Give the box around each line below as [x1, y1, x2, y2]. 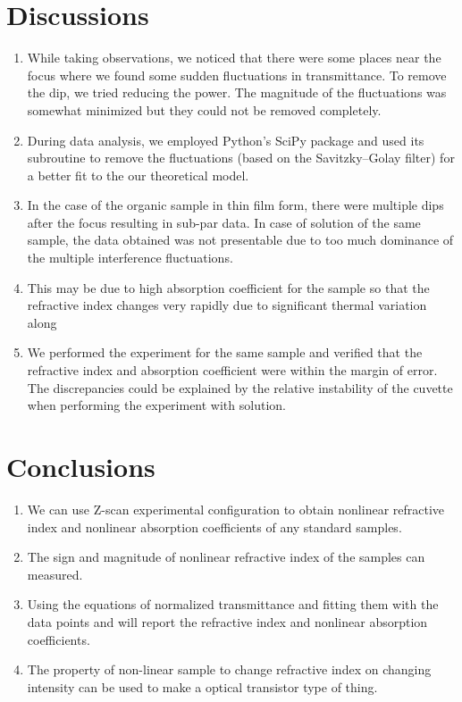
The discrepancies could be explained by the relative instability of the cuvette [27, 378, 453, 397]
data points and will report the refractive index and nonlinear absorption [27, 612, 428, 631]
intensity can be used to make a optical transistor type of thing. [27, 677, 378, 696]
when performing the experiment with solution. [27, 396, 286, 414]
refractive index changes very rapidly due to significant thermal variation [27, 296, 427, 314]
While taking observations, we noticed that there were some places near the [27, 48, 441, 67]
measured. [27, 564, 83, 583]
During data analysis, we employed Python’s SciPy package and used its [27, 130, 424, 149]
